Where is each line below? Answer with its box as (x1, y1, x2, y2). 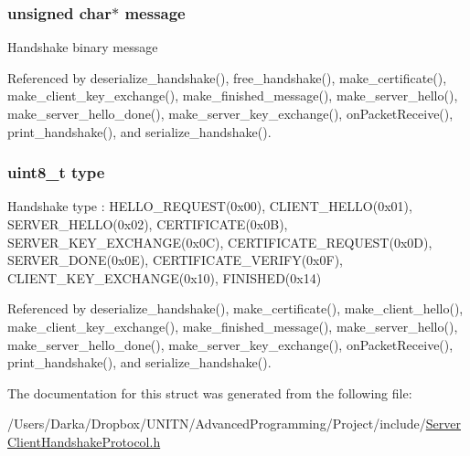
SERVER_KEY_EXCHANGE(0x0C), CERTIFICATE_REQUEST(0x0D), (7, 232, 433, 251)
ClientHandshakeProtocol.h (7, 431, 161, 451)
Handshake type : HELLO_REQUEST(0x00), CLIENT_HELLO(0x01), (7, 196, 412, 216)
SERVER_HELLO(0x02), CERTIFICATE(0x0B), (7, 215, 288, 233)
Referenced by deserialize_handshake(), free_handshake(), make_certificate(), (7, 68, 447, 87)
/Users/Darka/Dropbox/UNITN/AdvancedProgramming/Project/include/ (7, 414, 426, 433)
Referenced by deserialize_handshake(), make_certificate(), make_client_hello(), (7, 299, 464, 318)
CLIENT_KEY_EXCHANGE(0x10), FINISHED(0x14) (7, 268, 322, 287)
